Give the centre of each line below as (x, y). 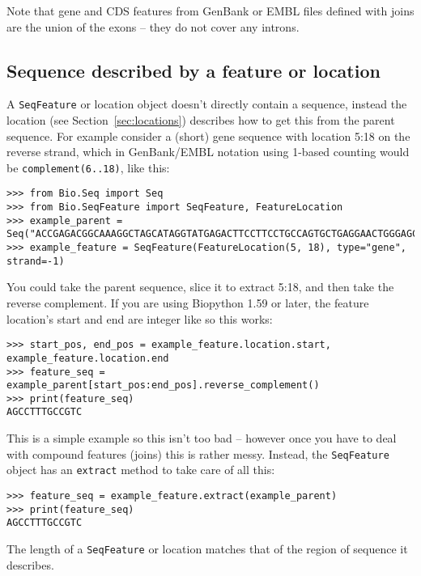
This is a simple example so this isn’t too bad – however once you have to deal (202, 438)
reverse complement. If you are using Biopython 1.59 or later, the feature (188, 303)
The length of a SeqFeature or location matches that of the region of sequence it (207, 549)
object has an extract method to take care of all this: (141, 470)
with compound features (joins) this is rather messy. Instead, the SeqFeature (198, 453)
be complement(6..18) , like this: (88, 167)
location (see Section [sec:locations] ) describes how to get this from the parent (201, 120)
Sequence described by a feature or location (193, 70)
